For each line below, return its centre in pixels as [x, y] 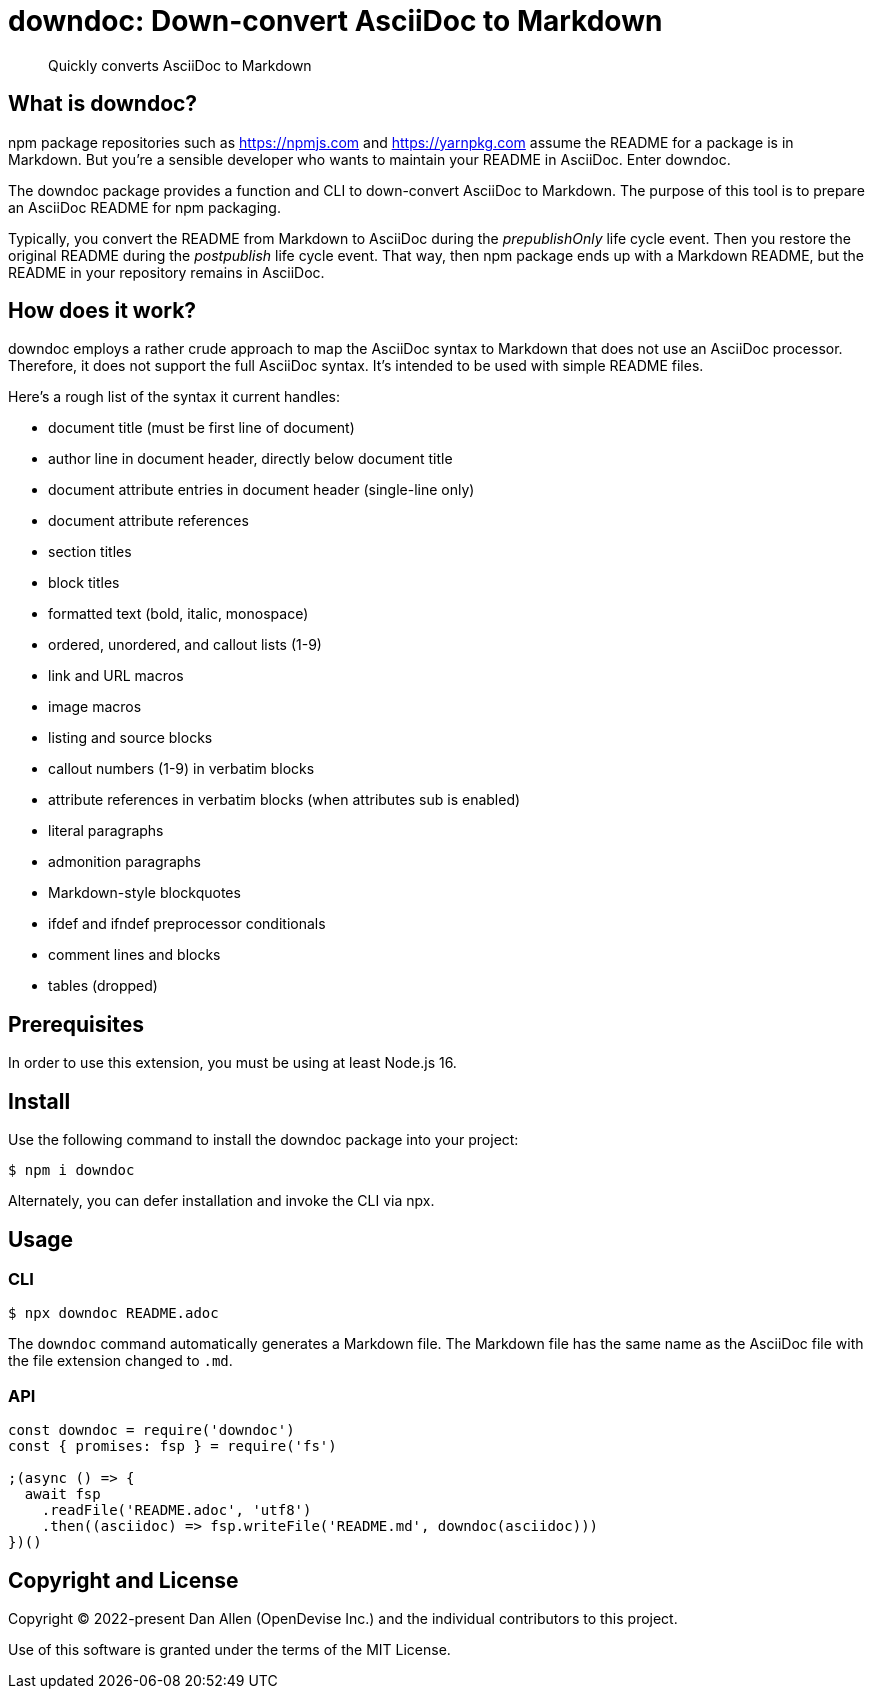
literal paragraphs [106, 831]
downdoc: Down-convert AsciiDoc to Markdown [335, 21]
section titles [90, 552]
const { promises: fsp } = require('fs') [172, 1446]
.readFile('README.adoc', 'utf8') [176, 1510]
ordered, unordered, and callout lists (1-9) [185, 645]
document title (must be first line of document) [201, 428]
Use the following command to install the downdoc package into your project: [263, 1140]
